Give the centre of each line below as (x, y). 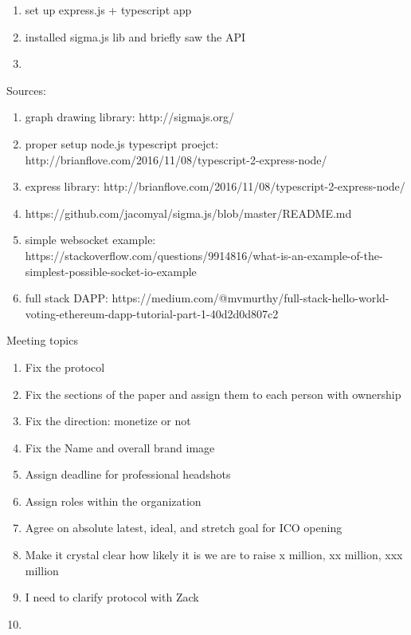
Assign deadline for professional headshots (128, 474)
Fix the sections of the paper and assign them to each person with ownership (213, 394)
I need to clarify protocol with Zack (112, 597)
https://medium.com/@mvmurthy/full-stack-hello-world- (251, 298)
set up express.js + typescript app (108, 10)
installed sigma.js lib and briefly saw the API (135, 36)
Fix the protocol (65, 367)
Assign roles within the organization (113, 501)
